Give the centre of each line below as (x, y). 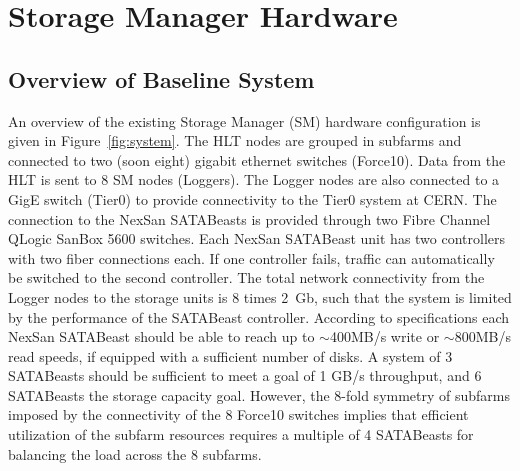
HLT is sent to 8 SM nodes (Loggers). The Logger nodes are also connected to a (254, 179)
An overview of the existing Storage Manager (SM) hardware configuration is (244, 120)
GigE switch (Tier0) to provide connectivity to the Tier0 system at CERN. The (252, 198)
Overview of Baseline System (161, 78)
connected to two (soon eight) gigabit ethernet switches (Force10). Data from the (257, 159)
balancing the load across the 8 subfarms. (135, 453)
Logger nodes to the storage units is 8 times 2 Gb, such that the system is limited (260, 296)
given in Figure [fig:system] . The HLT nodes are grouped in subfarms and (235, 140)
